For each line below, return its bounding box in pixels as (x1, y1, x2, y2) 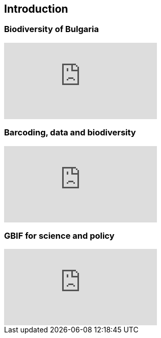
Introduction (4, 3, 68, 15)
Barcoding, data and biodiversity (4, 127, 136, 138)
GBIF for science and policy (4, 230, 115, 241)
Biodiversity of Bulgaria (4, 24, 99, 35)
